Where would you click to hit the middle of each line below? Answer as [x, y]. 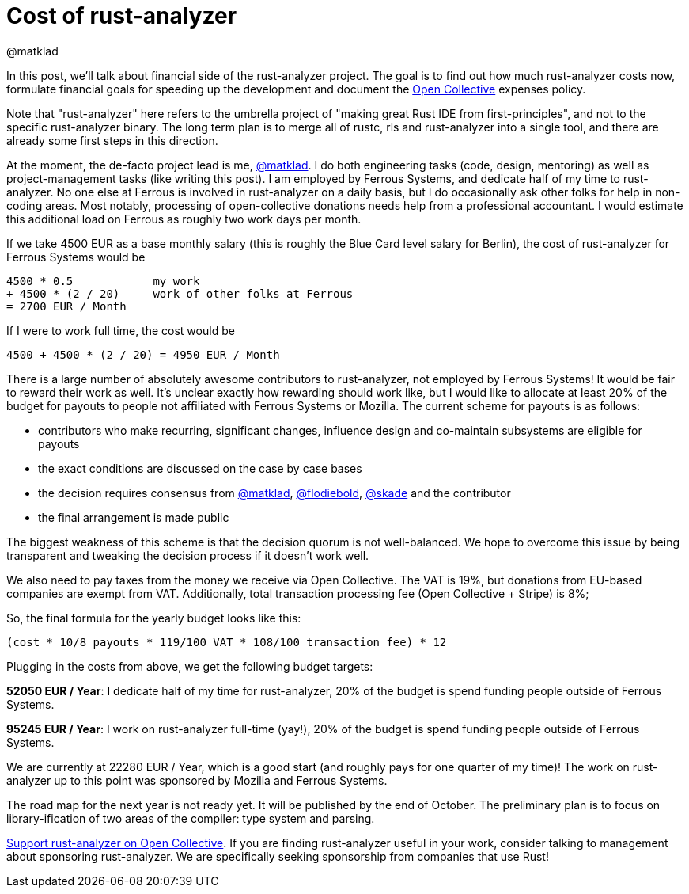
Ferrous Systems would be [76, 257]
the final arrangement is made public [134, 517]
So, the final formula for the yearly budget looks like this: [154, 618]
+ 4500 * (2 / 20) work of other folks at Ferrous [180, 293]
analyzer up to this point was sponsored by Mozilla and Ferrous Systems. [197, 780]
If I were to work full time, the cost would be [121, 330]
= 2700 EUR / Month [66, 306]
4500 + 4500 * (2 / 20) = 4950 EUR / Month [143, 354]
